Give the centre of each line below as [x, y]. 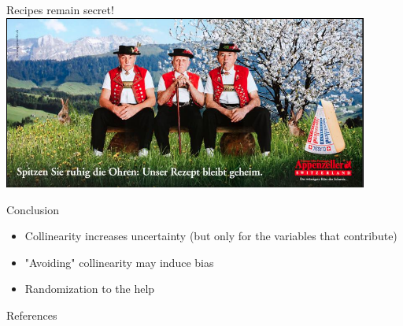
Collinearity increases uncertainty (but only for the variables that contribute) [211, 236]
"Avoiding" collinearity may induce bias [119, 262]
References [32, 315]
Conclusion [33, 209]
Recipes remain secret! [60, 9]
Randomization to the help [90, 289]
